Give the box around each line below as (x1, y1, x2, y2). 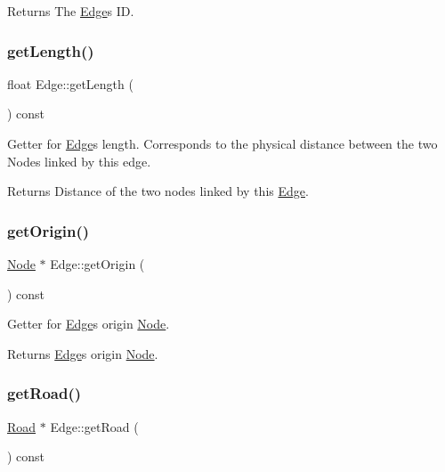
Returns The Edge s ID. (7, 2, 134, 20)
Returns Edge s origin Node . (7, 344, 158, 362)
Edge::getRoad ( (50, 417, 139, 435)
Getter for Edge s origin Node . (7, 314, 170, 333)
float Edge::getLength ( (7, 74, 133, 93)
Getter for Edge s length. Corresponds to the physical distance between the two (7, 134, 438, 152)
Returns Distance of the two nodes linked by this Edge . (7, 182, 309, 200)
